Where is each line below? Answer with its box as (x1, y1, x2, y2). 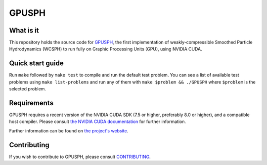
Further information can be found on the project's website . (9, 127, 129, 133)
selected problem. (9, 86, 46, 92)
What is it (9, 26, 39, 35)
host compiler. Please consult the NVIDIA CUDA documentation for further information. (9, 119, 186, 124)
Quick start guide (9, 59, 64, 68)
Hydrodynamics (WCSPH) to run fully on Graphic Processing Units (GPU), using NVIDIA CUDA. (9, 46, 202, 52)
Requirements (9, 99, 54, 107)
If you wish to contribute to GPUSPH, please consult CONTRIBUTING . (9, 154, 151, 160)
